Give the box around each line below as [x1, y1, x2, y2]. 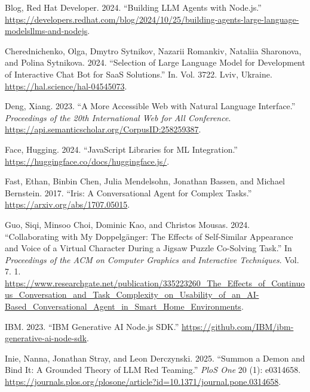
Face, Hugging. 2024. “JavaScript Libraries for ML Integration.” [5, 143, 238, 155]
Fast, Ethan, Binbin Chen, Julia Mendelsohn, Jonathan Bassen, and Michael [5, 175, 285, 187]
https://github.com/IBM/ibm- [181, 320, 294, 332]
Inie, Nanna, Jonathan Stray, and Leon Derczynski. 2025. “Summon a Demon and [5, 351, 305, 364]
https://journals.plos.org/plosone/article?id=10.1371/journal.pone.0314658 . [5, 375, 281, 388]
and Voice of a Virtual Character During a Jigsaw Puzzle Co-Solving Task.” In [5, 242, 292, 254]
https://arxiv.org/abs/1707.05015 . [5, 198, 130, 211]
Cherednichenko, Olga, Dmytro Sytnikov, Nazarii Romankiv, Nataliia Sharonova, [5, 44, 302, 57]
